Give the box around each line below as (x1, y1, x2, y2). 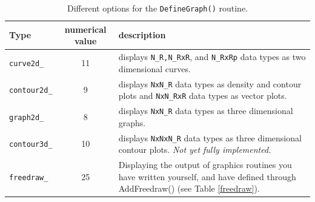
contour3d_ (9, 140, 53, 149)
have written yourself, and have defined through (118, 170, 296, 183)
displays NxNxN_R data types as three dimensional (118, 131, 302, 144)
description (118, 29, 166, 41)
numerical (64, 22, 107, 35)
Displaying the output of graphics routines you (118, 158, 292, 171)
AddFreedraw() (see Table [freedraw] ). (118, 182, 260, 195)
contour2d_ (9, 86, 53, 95)
